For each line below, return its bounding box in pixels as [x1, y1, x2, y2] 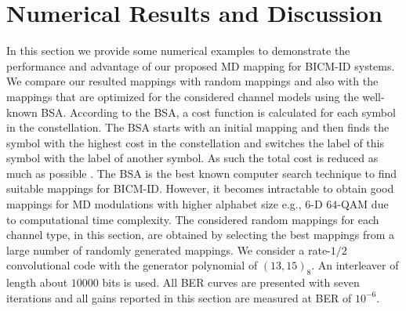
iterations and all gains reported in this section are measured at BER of [6, 289, 352, 306]
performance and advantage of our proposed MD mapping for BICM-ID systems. [6, 57, 395, 74]
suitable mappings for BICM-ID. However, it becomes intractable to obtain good [6, 180, 394, 197]
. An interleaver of [311, 257, 399, 273]
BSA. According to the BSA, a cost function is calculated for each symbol [41, 103, 396, 120]
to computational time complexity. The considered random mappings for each [6, 211, 379, 227]
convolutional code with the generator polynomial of [6, 257, 258, 273]
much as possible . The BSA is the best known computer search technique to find [6, 165, 397, 181]
